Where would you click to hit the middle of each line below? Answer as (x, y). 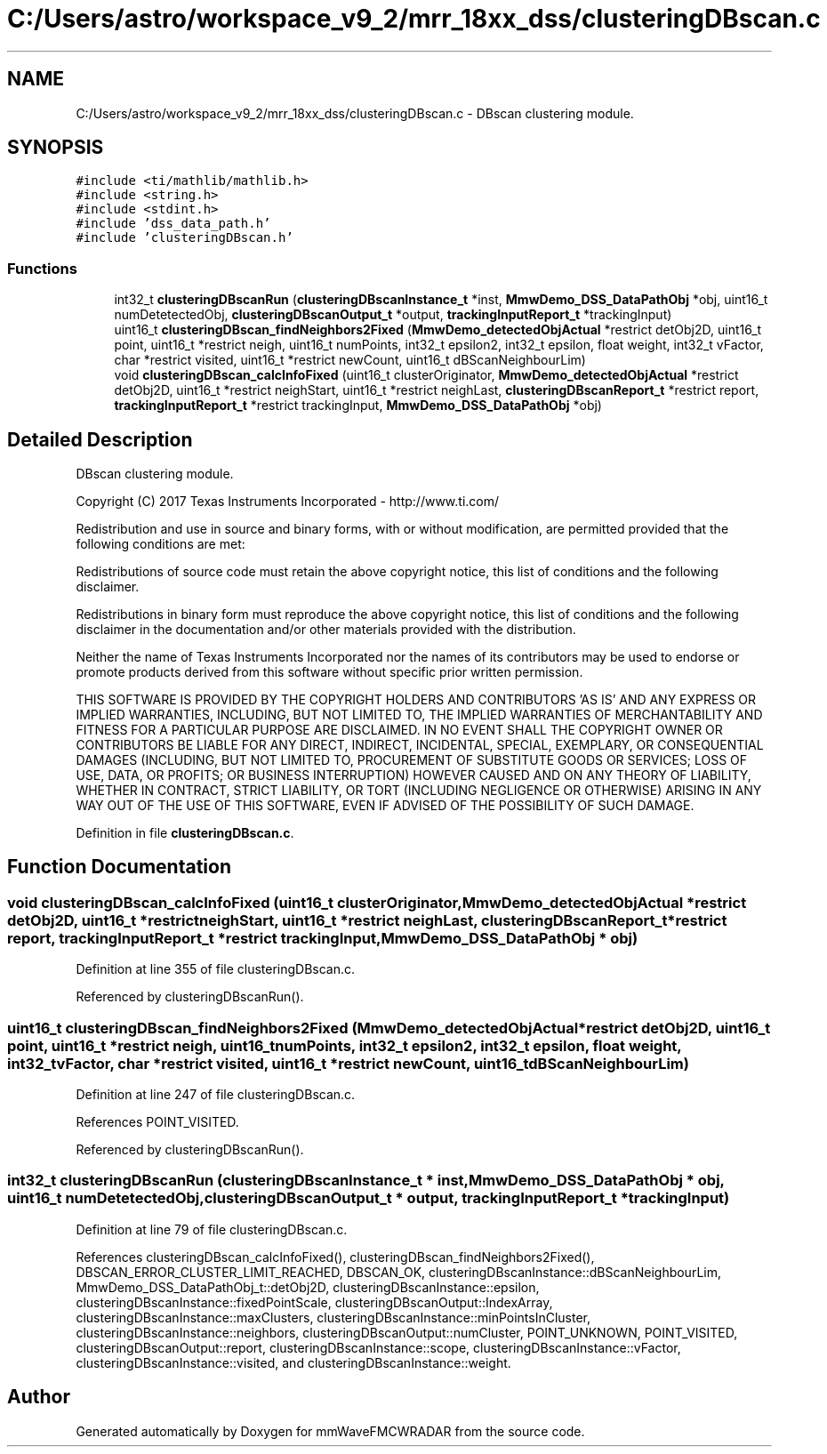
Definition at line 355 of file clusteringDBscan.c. (216, 969)
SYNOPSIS (56, 148)
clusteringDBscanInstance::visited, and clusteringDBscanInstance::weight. (293, 1362)
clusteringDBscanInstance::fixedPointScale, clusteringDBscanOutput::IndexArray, (314, 1302)
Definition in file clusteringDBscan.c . (185, 833)
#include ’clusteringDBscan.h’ (185, 238)
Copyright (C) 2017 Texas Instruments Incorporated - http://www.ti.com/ (288, 502)
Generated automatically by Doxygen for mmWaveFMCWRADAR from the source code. (330, 1431)
